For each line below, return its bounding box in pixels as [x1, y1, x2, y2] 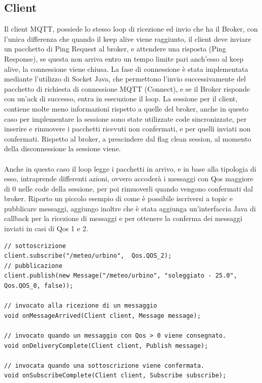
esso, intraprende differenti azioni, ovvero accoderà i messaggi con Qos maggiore [4, 173, 253, 184]
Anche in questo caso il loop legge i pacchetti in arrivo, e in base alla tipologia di [4, 163, 256, 174]
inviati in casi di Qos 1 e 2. [4, 223, 89, 234]
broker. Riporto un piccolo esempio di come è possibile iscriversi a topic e [4, 193, 233, 204]
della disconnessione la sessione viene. [4, 143, 121, 154]
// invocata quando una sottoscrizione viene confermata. [4, 362, 205, 369]
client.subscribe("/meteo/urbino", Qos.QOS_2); [4, 252, 172, 260]
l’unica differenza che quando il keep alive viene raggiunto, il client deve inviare [4, 33, 251, 44]
